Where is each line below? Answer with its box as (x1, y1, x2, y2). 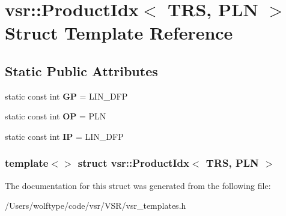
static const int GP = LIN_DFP (5, 89, 128, 102)
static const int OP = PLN (5, 110, 106, 122)
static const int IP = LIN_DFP (5, 130, 124, 142)
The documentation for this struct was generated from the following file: (5, 179, 271, 191)
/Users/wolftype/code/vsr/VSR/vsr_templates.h (5, 199, 186, 212)
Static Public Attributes (5, 61, 158, 80)
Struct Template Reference (5, 20, 233, 45)
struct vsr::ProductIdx (78, 155, 189, 170)
